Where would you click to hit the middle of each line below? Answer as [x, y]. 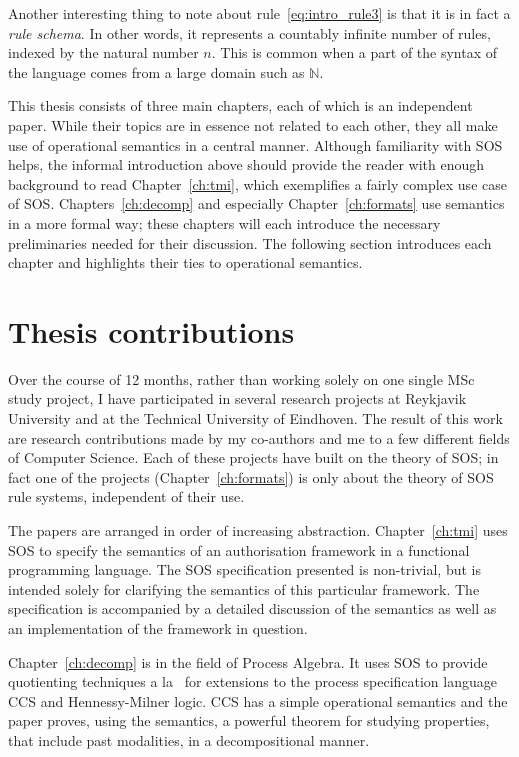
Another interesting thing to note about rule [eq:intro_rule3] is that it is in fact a [259, 13]
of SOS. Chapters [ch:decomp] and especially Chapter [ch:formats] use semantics [256, 203]
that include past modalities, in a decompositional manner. [189, 739]
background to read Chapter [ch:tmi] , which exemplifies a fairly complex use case [257, 183]
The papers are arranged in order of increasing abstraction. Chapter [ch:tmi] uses [258, 530]
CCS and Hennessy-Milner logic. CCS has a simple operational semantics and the [258, 700]
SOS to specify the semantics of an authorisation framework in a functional [239, 549]
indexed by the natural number [103, 52]
